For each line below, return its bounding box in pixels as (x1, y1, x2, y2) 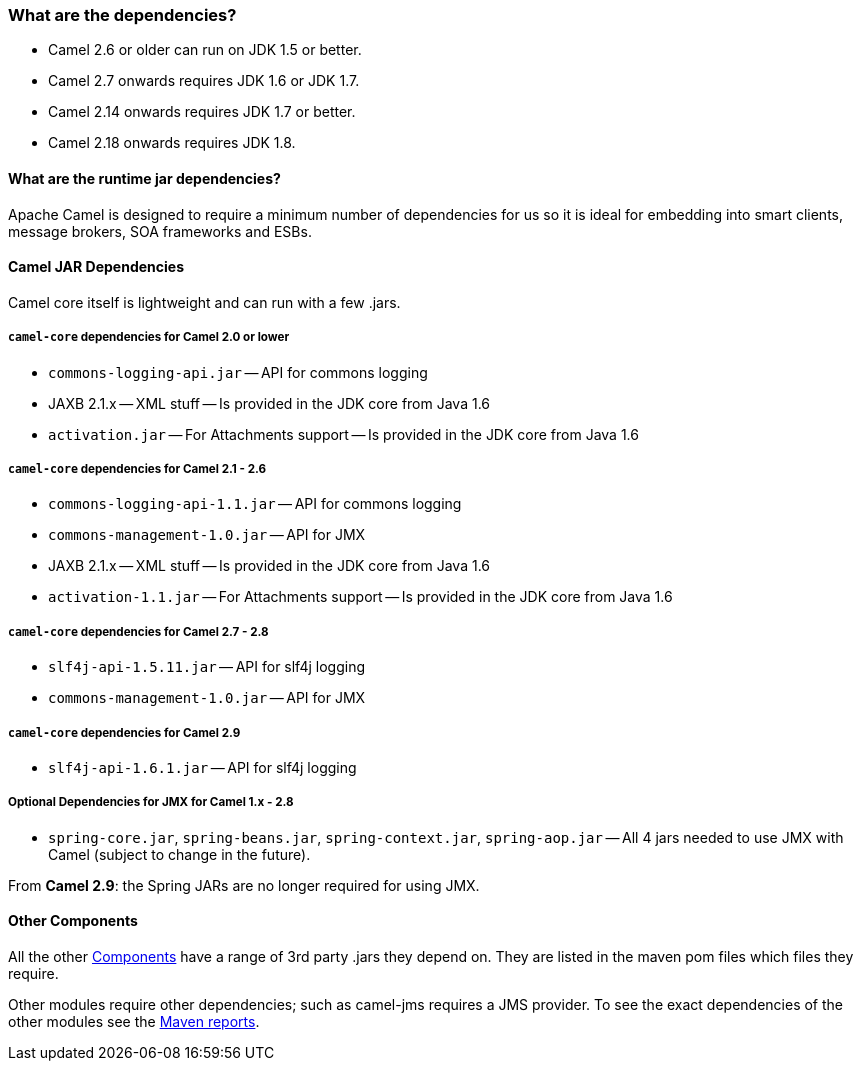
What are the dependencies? (8, 5, 237, 25)
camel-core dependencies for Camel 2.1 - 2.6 (8, 461, 267, 476)
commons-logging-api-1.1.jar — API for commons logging (48, 495, 462, 513)
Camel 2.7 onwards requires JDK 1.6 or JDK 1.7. (48, 72, 360, 90)
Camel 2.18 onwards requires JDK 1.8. (48, 134, 296, 152)
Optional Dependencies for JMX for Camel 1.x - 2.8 (8, 795, 294, 810)
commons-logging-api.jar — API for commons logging (48, 363, 428, 381)
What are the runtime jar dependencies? (8, 169, 281, 187)
